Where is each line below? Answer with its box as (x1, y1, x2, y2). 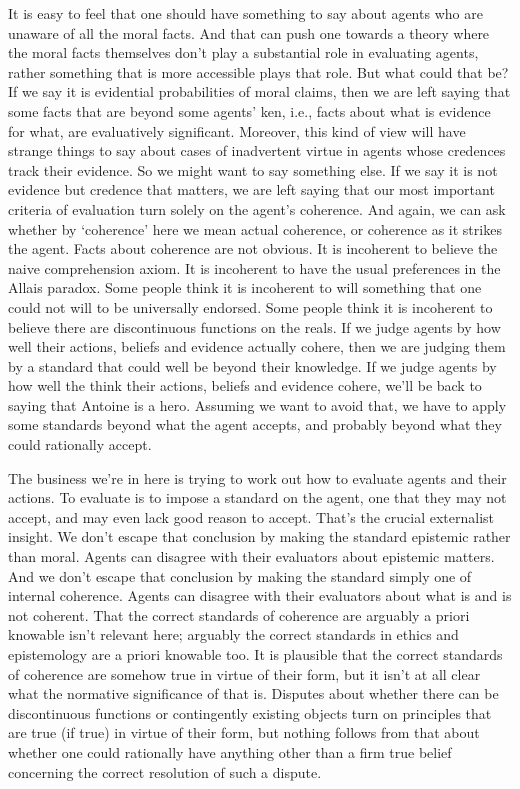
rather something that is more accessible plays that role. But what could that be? (8, 61, 509, 82)
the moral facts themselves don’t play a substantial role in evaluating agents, (8, 42, 479, 63)
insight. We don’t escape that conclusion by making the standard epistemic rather (8, 526, 511, 547)
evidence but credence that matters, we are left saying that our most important (8, 179, 495, 200)
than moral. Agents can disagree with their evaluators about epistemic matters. (8, 546, 495, 567)
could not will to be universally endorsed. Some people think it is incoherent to (8, 296, 493, 317)
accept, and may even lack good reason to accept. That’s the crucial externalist (8, 506, 495, 527)
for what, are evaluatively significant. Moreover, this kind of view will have (8, 120, 466, 141)
